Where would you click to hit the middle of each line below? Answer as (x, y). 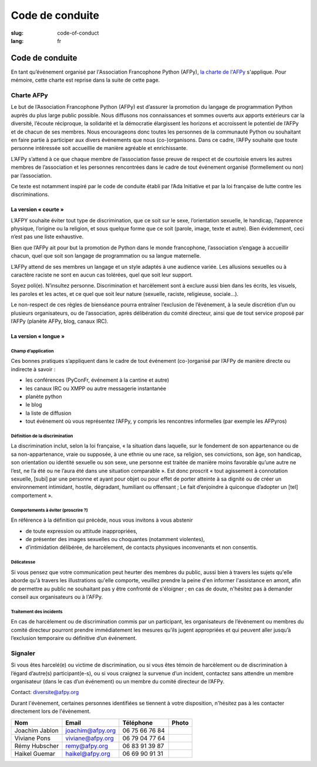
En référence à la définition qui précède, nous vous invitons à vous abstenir (102, 520)
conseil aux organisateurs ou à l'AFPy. (57, 596)
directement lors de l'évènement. (51, 711)
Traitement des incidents (37, 612)
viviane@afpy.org (90, 738)
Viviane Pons (33, 738)
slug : (17, 33)
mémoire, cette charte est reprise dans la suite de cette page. (85, 80)
